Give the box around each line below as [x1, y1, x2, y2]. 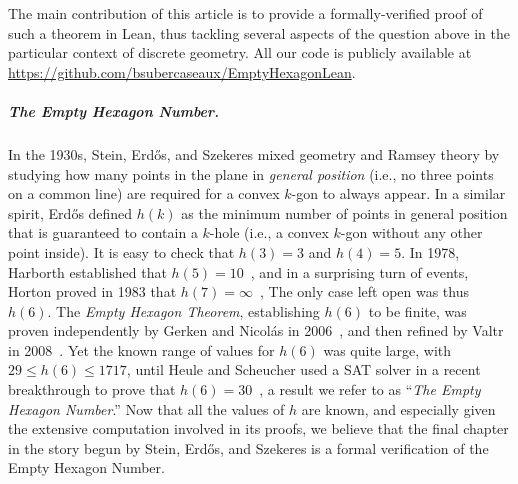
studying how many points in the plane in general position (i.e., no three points [8, 163, 494, 184]
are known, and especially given [301, 398, 496, 419]
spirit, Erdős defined [8, 202, 133, 223]
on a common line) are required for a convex [8, 183, 280, 204]
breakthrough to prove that [8, 379, 176, 400]
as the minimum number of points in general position [181, 202, 508, 223]
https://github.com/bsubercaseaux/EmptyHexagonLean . [8, 61, 356, 82]
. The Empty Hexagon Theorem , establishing [47, 300, 320, 321]
